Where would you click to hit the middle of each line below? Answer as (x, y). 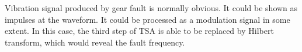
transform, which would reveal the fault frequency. (95, 42)
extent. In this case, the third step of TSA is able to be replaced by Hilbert (139, 31)
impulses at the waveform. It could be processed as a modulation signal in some (147, 19)
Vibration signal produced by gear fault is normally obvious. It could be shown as (151, 8)
